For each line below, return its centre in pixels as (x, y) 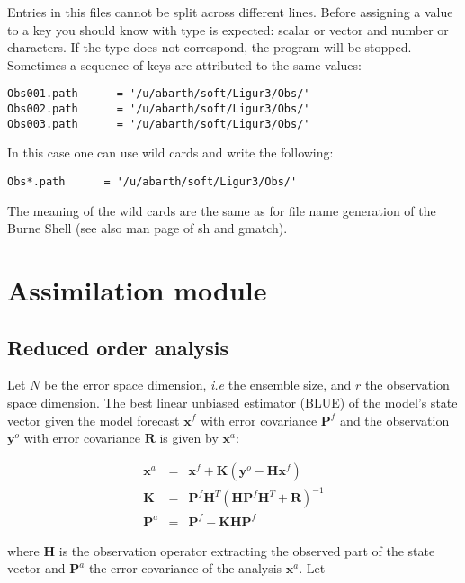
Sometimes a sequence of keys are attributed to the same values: (184, 64)
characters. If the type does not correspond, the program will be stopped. (210, 47)
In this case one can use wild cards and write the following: (170, 152)
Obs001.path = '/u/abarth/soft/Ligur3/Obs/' (159, 94)
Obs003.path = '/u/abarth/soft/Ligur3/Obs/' (159, 124)
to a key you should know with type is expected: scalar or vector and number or (228, 29)
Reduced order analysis (118, 347)
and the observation (395, 420)
